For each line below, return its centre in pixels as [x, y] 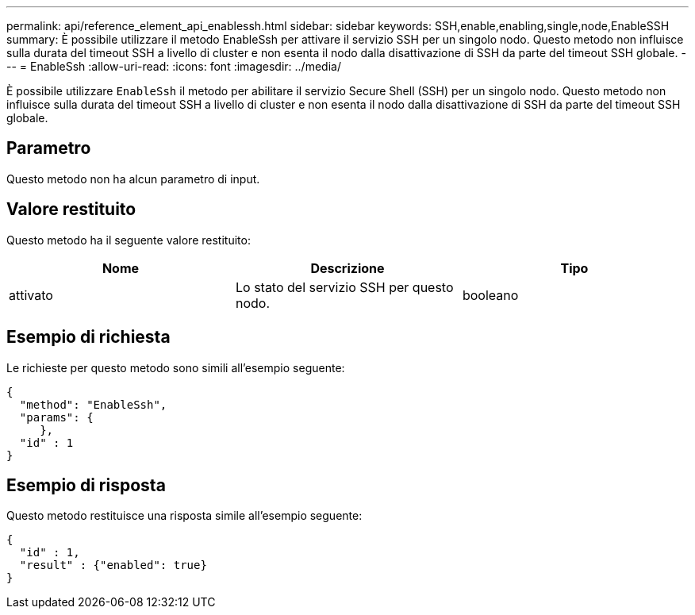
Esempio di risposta [86, 485]
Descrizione [347, 268]
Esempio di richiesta [88, 337]
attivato [31, 295]
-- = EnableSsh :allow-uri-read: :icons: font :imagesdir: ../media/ [174, 66]
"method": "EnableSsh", [93, 404]
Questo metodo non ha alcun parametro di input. [133, 179]
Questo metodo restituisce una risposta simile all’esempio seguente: [184, 516]
